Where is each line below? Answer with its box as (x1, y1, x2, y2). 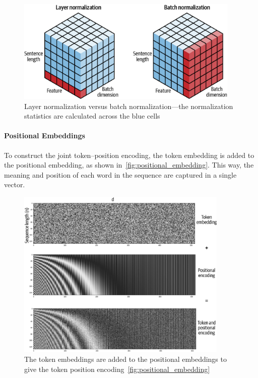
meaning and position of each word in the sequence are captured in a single (4, 169, 237, 180)
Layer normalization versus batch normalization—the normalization (24, 100, 233, 111)
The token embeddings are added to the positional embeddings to (24, 353, 227, 364)
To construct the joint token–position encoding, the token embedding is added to (4, 149, 254, 160)
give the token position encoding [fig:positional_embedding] (24, 363, 210, 374)
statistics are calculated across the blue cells (24, 111, 160, 121)
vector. (4, 179, 25, 190)
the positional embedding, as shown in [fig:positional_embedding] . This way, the (4, 159, 254, 170)
